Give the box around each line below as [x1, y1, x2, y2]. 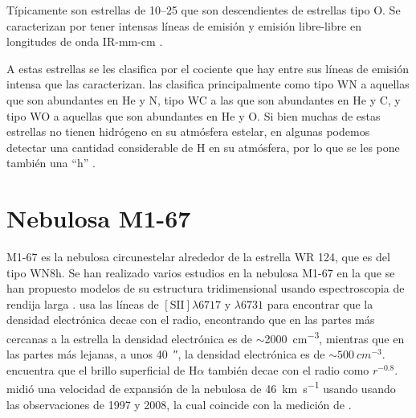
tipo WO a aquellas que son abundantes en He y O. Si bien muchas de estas [6, 107, 381, 124]
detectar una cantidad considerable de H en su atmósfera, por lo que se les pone [6, 138, 400, 155]
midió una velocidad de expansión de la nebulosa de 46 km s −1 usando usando [6, 378, 396, 397]
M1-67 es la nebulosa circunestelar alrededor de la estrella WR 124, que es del [6, 248, 390, 265]
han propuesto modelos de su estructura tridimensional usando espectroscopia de [6, 280, 405, 297]
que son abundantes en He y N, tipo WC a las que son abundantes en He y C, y [6, 91, 401, 108]
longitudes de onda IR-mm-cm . [6, 33, 163, 50]
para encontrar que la [267, 295, 373, 312]
